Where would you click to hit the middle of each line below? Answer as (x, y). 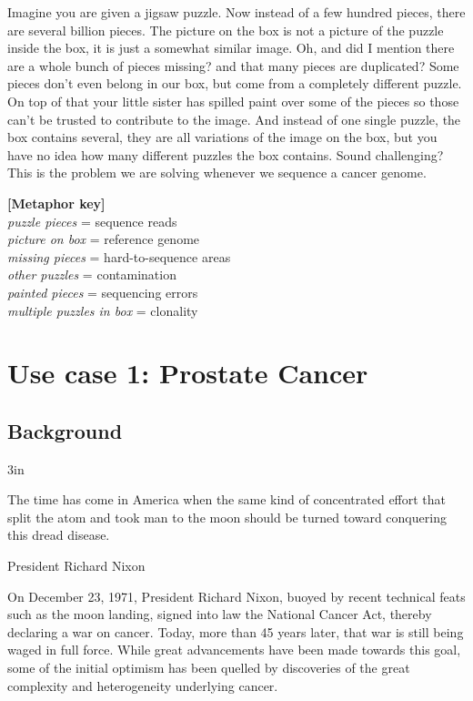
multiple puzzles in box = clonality (103, 310)
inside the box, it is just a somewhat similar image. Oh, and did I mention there (231, 48)
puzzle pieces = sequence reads (92, 221)
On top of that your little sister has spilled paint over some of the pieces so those (233, 101)
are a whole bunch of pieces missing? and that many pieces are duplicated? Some (233, 65)
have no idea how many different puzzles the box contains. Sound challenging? (226, 154)
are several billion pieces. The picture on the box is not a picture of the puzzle (226, 30)
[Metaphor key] (56, 203)
